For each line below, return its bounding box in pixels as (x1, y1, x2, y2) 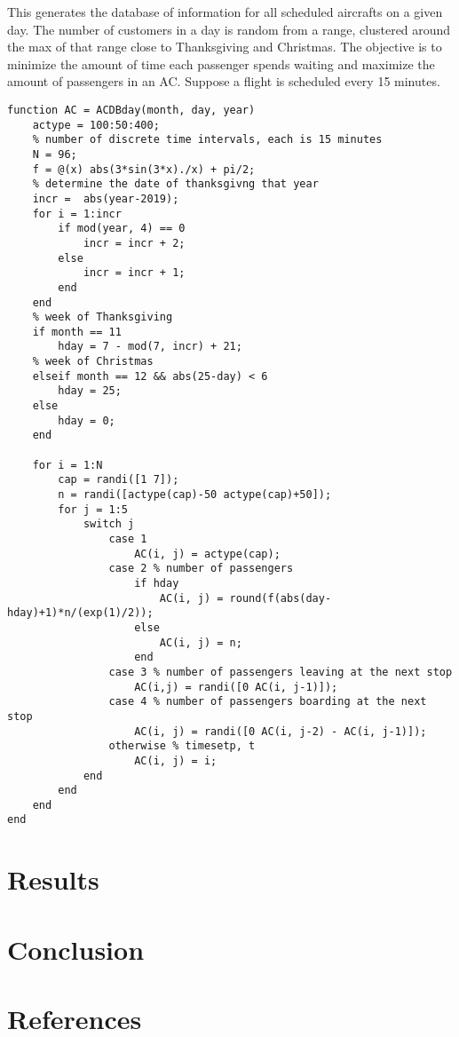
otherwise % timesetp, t (108, 740, 256, 753)
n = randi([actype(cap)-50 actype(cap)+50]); (58, 488, 332, 502)
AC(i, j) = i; (134, 754, 218, 767)
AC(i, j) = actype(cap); (134, 547, 281, 560)
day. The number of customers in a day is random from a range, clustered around (7, 20, 451, 38)
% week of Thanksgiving (32, 311, 173, 324)
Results (7, 861, 99, 898)
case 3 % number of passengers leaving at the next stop (108, 665, 453, 678)
